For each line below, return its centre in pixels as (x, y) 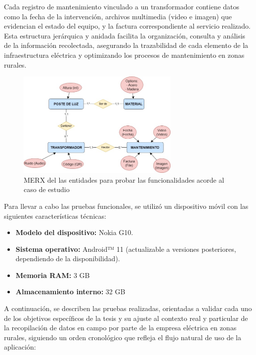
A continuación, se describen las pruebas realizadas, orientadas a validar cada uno (128, 308)
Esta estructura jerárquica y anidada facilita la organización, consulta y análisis (125, 35)
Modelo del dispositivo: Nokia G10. (74, 232)
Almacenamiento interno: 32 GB (70, 292)
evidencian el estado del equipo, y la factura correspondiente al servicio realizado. (127, 26)
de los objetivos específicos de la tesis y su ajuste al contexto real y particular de (126, 318)
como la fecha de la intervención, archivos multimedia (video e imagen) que (118, 16)
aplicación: (20, 347)
